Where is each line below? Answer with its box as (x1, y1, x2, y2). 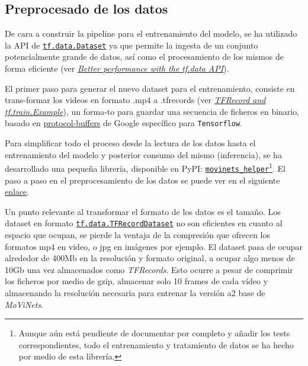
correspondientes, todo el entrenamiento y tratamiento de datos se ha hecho (18, 338, 294, 351)
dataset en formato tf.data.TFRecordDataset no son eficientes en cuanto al (5, 217, 283, 229)
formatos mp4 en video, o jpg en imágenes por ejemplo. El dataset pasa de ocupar (5, 240, 303, 252)
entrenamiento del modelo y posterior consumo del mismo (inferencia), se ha (5, 148, 282, 160)
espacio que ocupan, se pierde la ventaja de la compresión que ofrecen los (5, 229, 270, 241)
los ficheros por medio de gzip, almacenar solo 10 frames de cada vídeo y (5, 275, 268, 287)
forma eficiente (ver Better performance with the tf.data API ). (5, 62, 229, 75)
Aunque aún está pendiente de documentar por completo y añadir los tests (18, 327, 290, 339)
